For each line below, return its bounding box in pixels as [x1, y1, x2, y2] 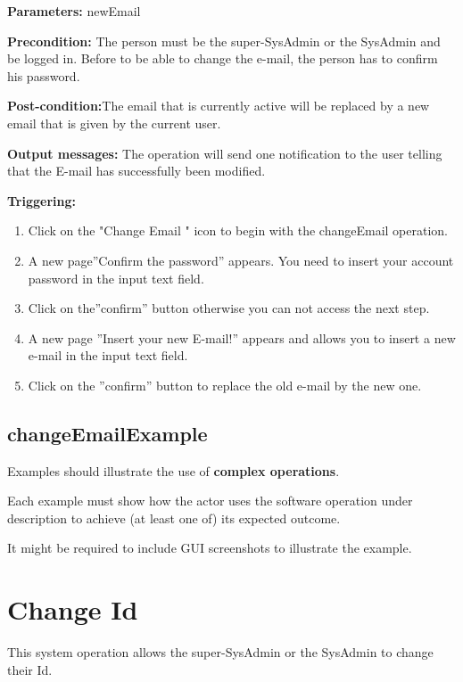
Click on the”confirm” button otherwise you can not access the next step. [28, 299, 430, 317]
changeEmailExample [7, 419, 208, 447]
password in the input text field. [28, 268, 204, 287]
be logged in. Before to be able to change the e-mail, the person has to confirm [7, 49, 438, 68]
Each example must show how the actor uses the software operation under [7, 491, 413, 510]
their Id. [7, 660, 53, 678]
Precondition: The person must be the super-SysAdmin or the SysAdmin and [7, 31, 441, 50]
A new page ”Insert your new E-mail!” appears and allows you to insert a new [28, 328, 456, 347]
